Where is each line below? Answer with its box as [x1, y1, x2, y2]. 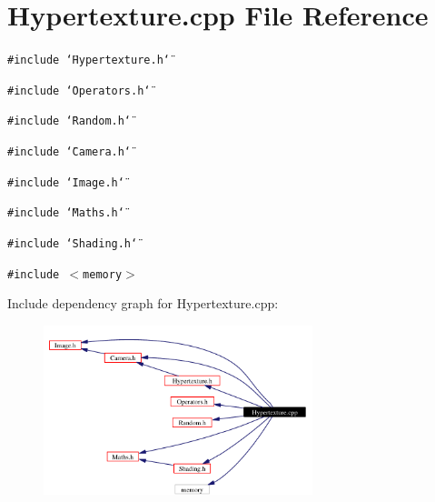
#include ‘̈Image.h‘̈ [7, 176, 124, 189]
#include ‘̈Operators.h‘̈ [7, 84, 151, 97]
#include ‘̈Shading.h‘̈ [7, 237, 138, 251]
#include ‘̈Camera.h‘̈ [7, 146, 132, 159]
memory [83, 267, 123, 281]
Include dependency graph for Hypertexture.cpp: [7, 294, 279, 313]
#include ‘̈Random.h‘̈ [7, 115, 132, 128]
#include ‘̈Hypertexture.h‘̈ [7, 54, 170, 67]
